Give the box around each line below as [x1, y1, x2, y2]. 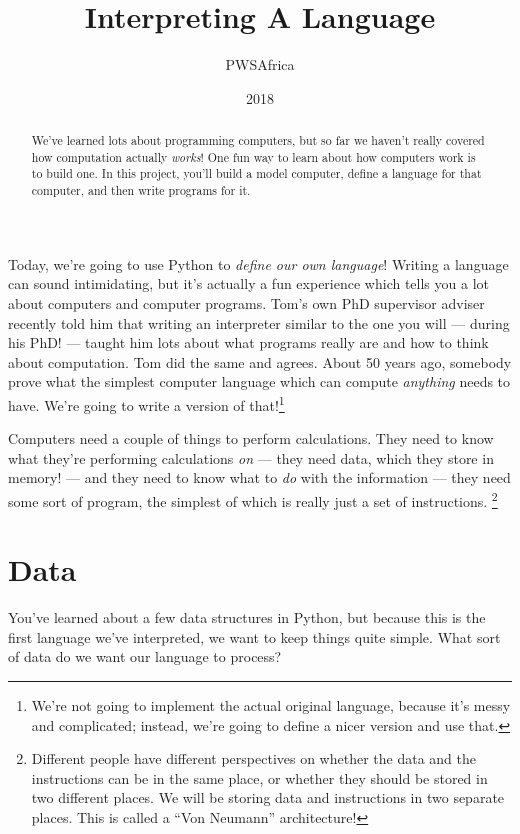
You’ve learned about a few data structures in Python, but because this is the [8, 607, 486, 628]
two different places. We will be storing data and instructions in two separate [31, 787, 505, 808]
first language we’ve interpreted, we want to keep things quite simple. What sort [8, 626, 501, 647]
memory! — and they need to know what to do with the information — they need [8, 467, 511, 488]
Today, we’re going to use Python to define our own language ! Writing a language [8, 253, 509, 274]
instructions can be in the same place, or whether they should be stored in [31, 767, 488, 788]
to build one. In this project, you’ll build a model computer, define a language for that [31, 165, 482, 182]
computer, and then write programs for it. [31, 182, 251, 199]
